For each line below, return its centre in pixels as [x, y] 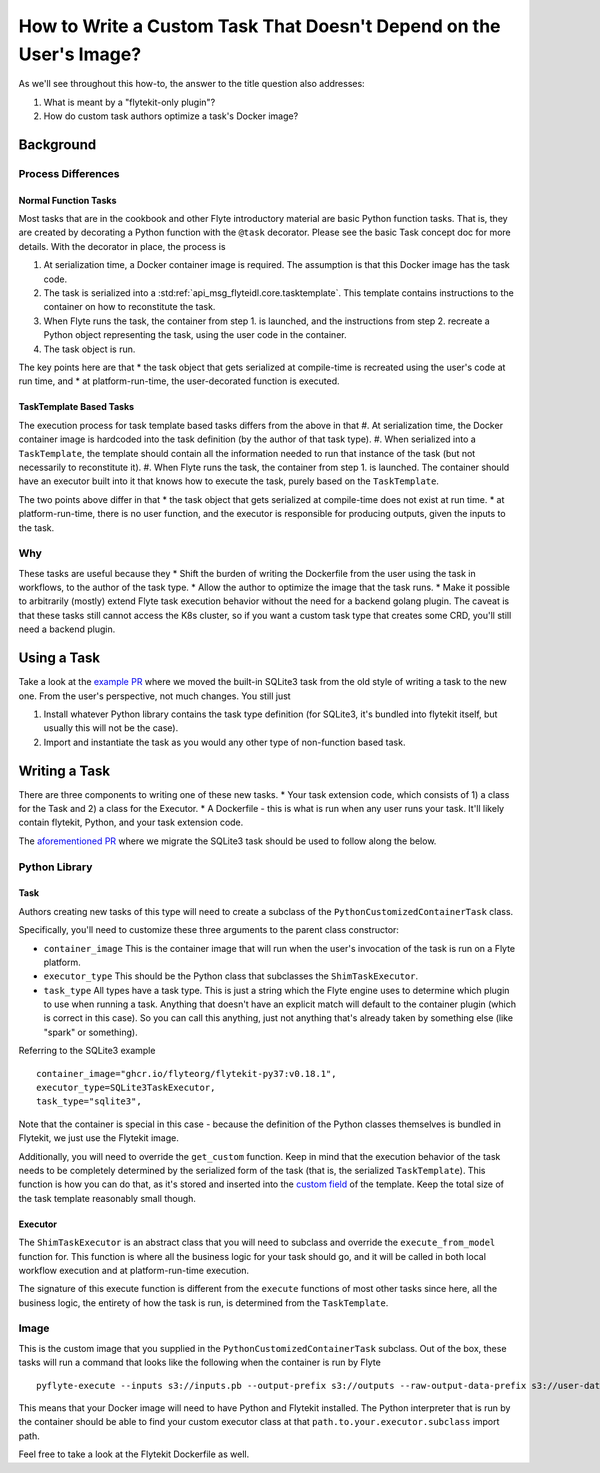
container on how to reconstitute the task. [129, 307]
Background [57, 144]
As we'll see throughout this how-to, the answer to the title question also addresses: [191, 84]
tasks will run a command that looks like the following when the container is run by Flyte [200, 1362]
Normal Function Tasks [67, 200]
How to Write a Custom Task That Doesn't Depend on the [259, 26]
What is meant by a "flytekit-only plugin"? [129, 102]
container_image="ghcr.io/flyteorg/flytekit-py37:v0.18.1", [186, 1073]
